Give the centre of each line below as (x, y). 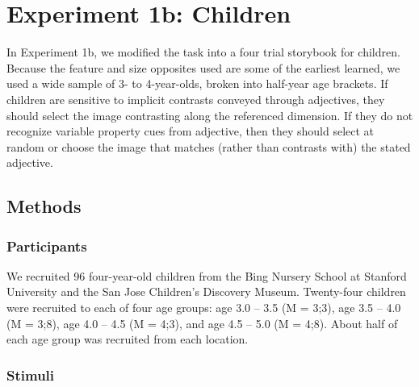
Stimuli (31, 375)
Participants (47, 246)
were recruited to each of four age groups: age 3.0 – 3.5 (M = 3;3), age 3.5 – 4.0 (204, 308)
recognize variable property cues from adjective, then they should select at (191, 131)
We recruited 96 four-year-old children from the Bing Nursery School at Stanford (207, 275)
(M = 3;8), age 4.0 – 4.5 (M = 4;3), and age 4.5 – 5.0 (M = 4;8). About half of (202, 323)
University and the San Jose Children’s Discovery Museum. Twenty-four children (206, 291)
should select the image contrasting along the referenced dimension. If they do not (210, 115)
